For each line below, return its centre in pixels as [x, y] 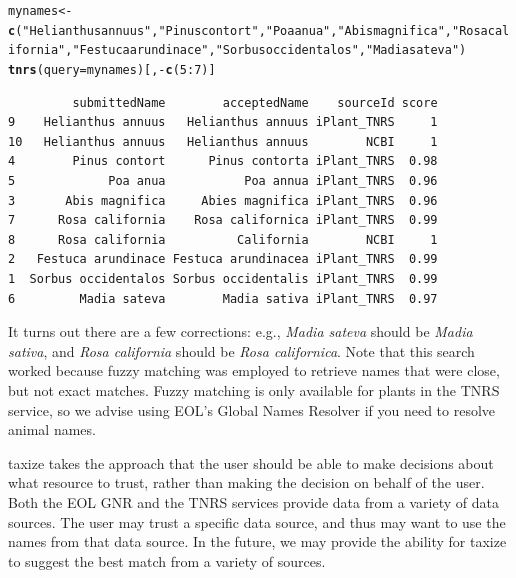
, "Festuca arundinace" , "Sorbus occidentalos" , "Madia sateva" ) [266, 50]
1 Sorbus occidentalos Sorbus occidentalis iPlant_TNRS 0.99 [223, 278]
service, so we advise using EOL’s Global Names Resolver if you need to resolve [252, 409]
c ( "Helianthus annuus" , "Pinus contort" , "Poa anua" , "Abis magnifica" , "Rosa [248, 30]
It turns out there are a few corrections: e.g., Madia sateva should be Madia [240, 331]
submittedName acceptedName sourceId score [255, 102]
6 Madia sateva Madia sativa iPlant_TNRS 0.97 [223, 298]
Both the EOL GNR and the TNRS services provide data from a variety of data [253, 501]
